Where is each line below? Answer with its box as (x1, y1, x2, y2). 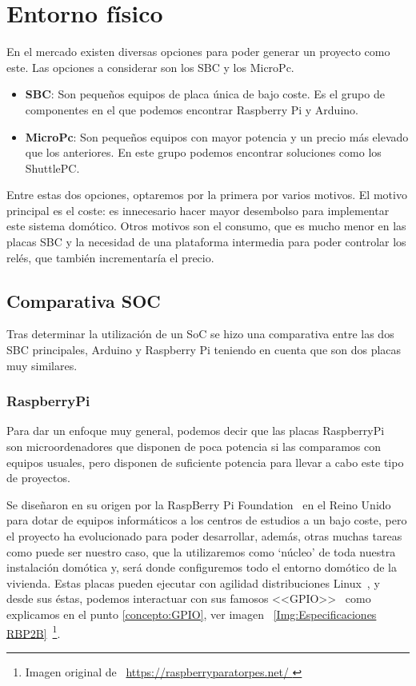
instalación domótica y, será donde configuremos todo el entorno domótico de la (6, 559, 398, 576)
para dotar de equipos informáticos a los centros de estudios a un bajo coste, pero (6, 512, 407, 528)
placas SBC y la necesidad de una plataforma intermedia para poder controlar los (6, 233, 406, 250)
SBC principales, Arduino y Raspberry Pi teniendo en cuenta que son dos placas (6, 341, 402, 358)
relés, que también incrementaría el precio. (6, 249, 214, 265)
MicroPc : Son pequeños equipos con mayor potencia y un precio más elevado (25, 128, 409, 145)
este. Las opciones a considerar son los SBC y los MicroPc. (6, 58, 294, 75)
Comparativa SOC (6, 288, 161, 313)
